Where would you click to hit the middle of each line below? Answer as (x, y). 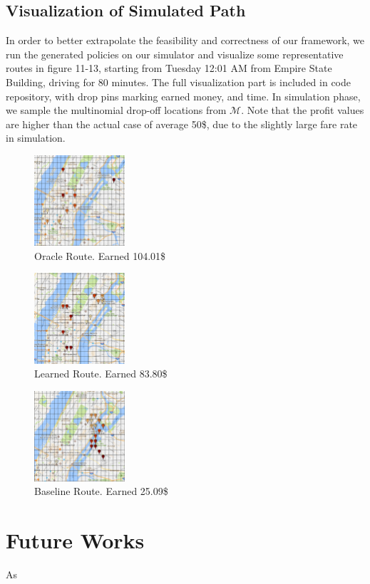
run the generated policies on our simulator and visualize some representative (175, 54)
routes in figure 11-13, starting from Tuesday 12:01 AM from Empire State (169, 68)
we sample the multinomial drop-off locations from (116, 110)
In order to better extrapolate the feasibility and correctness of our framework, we (185, 40)
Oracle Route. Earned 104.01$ (100, 255)
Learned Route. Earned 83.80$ (101, 374)
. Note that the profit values (303, 110)
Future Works (75, 540)
